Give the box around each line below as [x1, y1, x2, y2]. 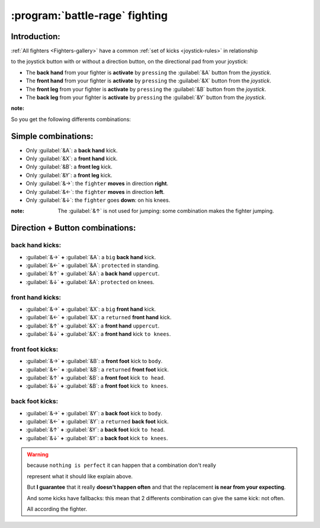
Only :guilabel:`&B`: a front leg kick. [25, 163, 113, 170]
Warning [27, 451, 49, 458]
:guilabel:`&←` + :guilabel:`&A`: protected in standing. [25, 262, 160, 269]
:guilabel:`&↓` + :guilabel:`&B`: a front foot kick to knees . [25, 383, 168, 390]
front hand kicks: [11, 293, 62, 301]
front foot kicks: [11, 345, 59, 353]
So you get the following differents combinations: [11, 116, 132, 123]
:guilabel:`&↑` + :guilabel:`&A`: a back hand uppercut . [25, 270, 160, 277]
